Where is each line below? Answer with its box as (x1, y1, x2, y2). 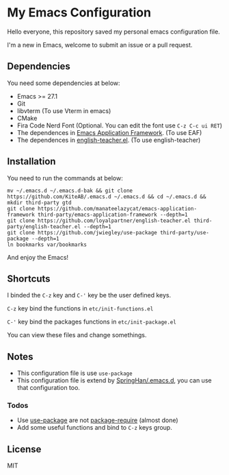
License (7, 443, 42, 455)
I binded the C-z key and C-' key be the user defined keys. (7, 291, 172, 300)
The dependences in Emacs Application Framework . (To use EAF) (16, 128, 202, 136)
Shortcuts (7, 273, 51, 284)
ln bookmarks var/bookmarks (7, 241, 87, 248)
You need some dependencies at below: (7, 79, 121, 87)
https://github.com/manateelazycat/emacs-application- (37, 205, 197, 212)
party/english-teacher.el (7, 223, 81, 230)
